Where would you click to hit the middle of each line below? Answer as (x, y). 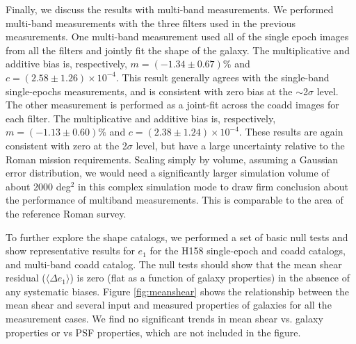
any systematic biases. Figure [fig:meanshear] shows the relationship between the (178, 291)
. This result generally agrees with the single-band (223, 77)
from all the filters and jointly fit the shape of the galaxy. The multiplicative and (178, 50)
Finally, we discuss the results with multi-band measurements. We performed (170, 9)
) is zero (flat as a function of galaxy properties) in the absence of (210, 278)
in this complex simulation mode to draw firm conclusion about (213, 186)
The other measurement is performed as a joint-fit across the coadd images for (172, 105)
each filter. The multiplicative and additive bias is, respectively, (141, 118)
